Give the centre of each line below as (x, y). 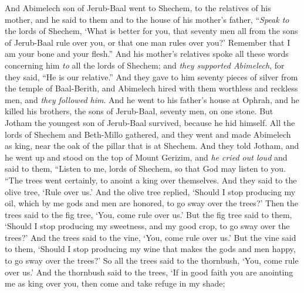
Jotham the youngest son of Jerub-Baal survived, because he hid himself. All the (150, 122)
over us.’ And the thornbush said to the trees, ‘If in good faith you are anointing (149, 272)
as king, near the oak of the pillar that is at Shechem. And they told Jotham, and (152, 146)
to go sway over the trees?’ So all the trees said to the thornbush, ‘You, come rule (152, 260)
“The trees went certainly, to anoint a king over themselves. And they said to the (151, 180)
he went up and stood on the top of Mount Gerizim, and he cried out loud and (146, 157)
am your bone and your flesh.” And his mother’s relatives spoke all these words (147, 54)
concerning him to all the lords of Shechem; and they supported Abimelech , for (145, 65)
